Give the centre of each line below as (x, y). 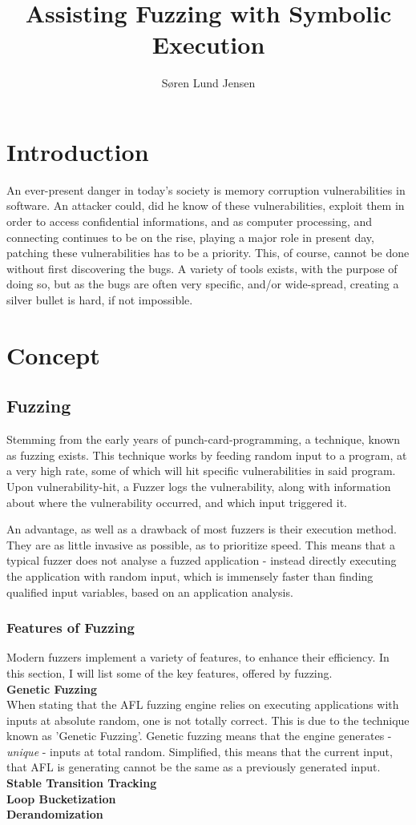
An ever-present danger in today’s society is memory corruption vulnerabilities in (206, 189)
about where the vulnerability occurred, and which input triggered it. (177, 502)
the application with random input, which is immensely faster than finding (190, 575)
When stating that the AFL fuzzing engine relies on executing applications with (203, 704)
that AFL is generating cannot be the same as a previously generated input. (194, 767)
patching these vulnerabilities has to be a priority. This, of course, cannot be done (208, 253)
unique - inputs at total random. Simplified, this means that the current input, (200, 751)
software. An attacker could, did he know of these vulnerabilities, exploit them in (206, 205)
